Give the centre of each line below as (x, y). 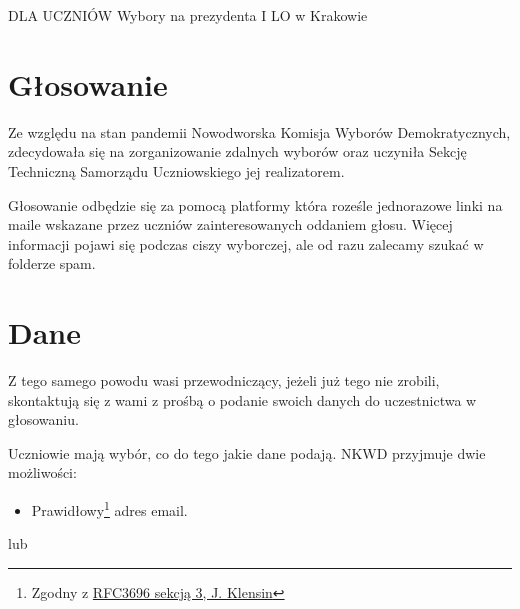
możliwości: (42, 472)
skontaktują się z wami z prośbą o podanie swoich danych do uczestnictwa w (242, 399)
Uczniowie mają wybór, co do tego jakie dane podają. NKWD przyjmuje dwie (247, 452)
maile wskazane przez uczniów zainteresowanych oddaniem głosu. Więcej (230, 224)
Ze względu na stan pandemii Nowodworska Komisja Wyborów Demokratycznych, (259, 131)
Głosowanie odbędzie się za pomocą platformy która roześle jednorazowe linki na (255, 204)
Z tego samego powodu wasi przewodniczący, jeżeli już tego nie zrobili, (224, 380)
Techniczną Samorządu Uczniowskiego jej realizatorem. (176, 170)
